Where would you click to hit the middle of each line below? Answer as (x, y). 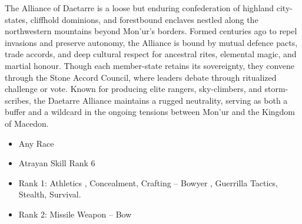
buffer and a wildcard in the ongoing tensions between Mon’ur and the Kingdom (150, 112)
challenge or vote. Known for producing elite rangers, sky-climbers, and (133, 89)
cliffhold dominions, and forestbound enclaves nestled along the (144, 19)
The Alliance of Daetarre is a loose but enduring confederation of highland (140, 8)
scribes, (18, 100)
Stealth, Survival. (50, 194)
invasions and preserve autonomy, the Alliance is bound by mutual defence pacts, (151, 42)
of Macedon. (27, 123)
